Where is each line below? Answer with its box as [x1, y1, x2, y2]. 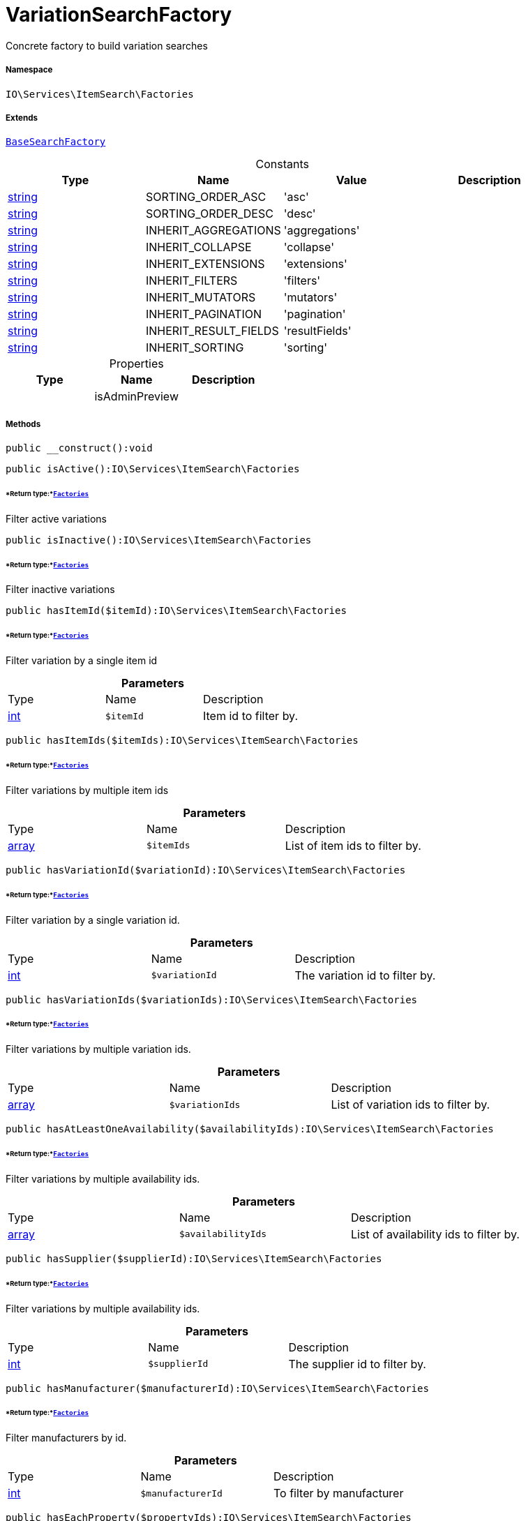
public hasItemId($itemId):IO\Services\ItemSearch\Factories [6, 605, 347, 617]
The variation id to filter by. [294, 968, 436, 982]
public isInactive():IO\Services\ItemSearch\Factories [6, 534, 312, 546]
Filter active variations [6, 512, 107, 525]
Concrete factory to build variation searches [6, 39, 208, 52]
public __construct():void [6, 442, 153, 454]
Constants [255, 157, 309, 172]
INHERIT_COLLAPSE [145, 240, 252, 255]
